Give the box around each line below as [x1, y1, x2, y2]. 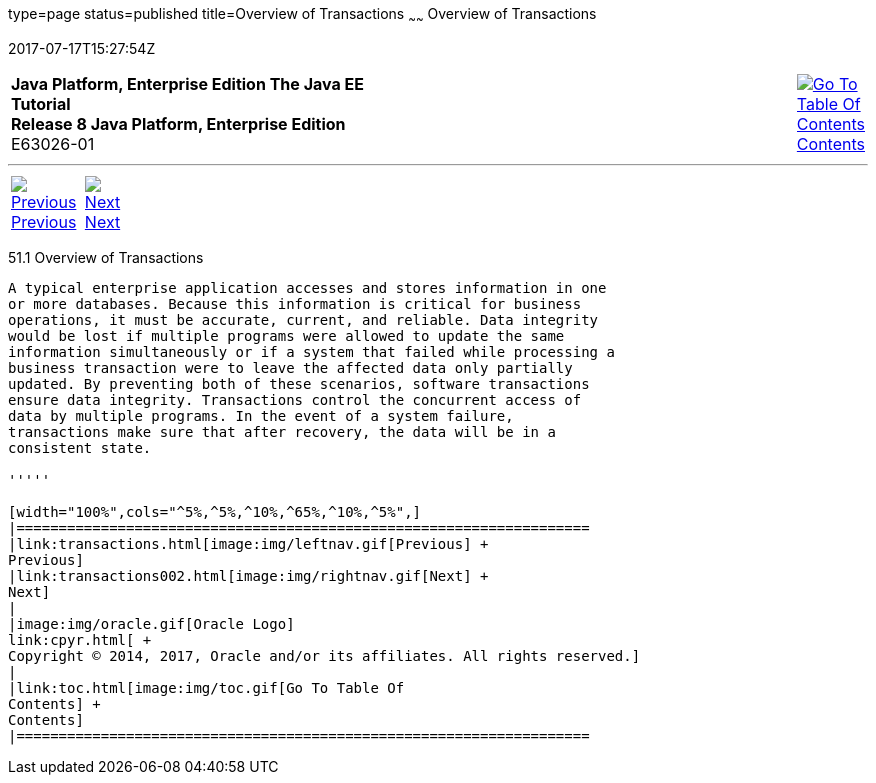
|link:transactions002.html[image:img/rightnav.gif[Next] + [8, 567, 489, 584]
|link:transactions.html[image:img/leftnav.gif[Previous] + [8, 535, 489, 552]
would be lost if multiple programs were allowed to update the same [8, 327, 565, 344]
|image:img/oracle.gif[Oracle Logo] [8, 615, 295, 632]
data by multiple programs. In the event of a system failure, [8, 407, 514, 424]
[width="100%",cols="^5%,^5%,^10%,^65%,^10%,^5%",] [8, 503, 422, 520]
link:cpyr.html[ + [8, 631, 152, 648]
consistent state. [8, 439, 152, 456]
